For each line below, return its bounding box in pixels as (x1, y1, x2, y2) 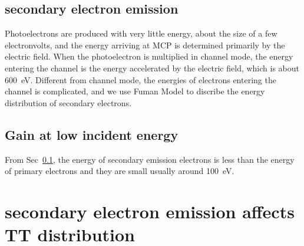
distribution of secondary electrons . (5, 96, 132, 109)
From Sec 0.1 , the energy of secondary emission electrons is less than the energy (5, 153, 295, 165)
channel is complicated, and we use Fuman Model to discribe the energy (5, 85, 265, 97)
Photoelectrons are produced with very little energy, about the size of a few (5, 27, 277, 40)
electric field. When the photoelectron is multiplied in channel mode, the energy (5, 50, 293, 63)
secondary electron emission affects (5, 199, 295, 223)
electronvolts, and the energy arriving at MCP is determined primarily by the (5, 38, 285, 51)
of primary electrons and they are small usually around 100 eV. (5, 165, 234, 177)
